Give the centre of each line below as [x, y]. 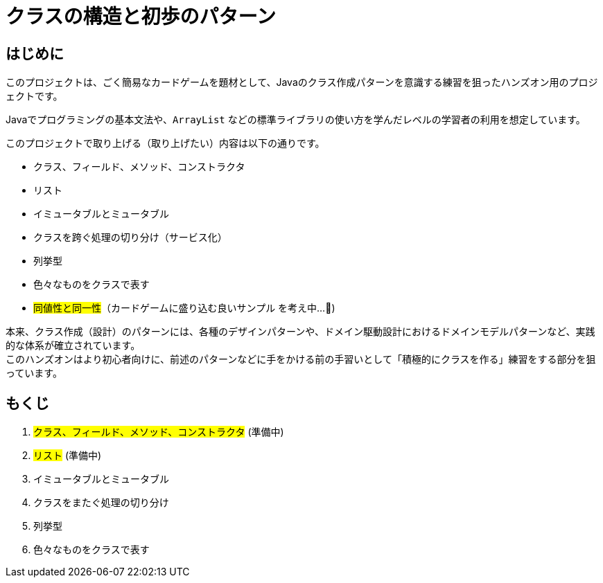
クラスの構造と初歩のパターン [141, 17]
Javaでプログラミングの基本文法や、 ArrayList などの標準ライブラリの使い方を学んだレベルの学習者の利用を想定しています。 [296, 120]
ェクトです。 [34, 96]
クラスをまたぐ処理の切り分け [101, 503]
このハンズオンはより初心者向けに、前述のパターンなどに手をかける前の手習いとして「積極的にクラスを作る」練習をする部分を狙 [301, 359]
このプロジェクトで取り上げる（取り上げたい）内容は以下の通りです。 [165, 143]
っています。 [34, 373]
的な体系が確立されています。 [73, 346]
